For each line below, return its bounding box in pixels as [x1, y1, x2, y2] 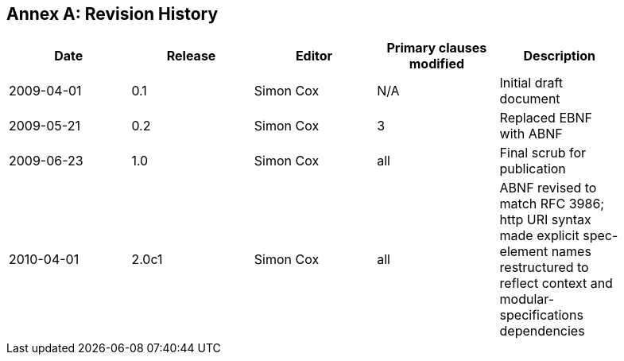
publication [499, 161, 566, 177]
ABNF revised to [499, 180, 597, 196]
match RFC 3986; [499, 196, 605, 212]
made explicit [499, 227, 579, 244]
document [499, 91, 560, 107]
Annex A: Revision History [6, 4, 219, 24]
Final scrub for [499, 145, 587, 161]
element [499, 243, 548, 260]
